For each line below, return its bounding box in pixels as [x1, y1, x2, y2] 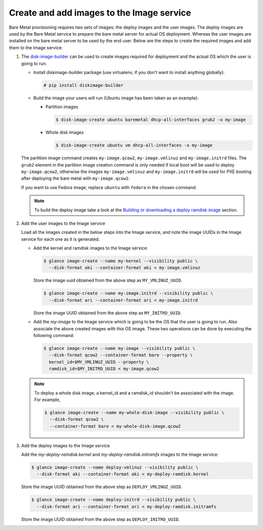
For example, [34, 397, 61, 402]
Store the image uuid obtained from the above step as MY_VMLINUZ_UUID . [33, 278, 183, 284]
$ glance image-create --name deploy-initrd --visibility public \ [31, 497, 196, 503]
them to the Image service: [9, 44, 63, 51]
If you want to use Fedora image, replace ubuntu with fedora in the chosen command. [21, 184, 197, 190]
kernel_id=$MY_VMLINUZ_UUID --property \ [49, 359, 150, 365]
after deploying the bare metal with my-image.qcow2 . [21, 175, 130, 181]
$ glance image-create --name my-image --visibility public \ [43, 345, 195, 351]
